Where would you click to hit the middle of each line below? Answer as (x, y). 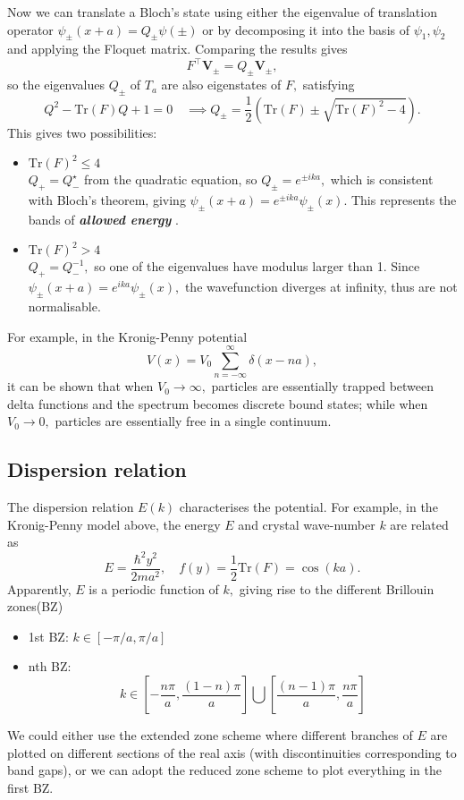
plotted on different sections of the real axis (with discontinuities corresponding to (232, 752)
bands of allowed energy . (103, 219)
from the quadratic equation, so (171, 179)
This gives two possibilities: (82, 132)
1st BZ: (48, 636)
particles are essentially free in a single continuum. (193, 421)
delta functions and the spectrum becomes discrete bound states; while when (218, 403)
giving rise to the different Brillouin (337, 588)
